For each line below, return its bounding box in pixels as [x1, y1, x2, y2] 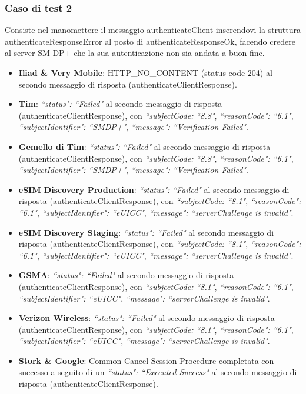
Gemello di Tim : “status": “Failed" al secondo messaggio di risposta [18, 140, 271, 152]
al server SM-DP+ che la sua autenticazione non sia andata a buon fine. [5, 46, 265, 59]
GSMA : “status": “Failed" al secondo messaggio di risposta [18, 269, 234, 281]
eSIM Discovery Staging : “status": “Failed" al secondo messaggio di [18, 226, 274, 238]
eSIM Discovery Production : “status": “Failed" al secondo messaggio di [18, 183, 290, 195]
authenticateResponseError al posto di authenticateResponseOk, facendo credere [5, 35, 295, 47]
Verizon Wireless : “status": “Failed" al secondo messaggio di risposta [18, 312, 275, 324]
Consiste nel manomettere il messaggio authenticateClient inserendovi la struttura [5, 24, 301, 36]
